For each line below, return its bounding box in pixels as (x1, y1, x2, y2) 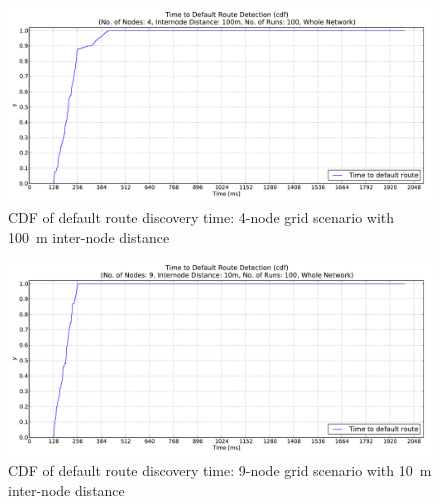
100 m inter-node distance (8, 226, 170, 247)
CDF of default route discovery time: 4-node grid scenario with (8, 207, 395, 228)
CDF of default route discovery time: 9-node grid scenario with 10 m (8, 460, 432, 481)
